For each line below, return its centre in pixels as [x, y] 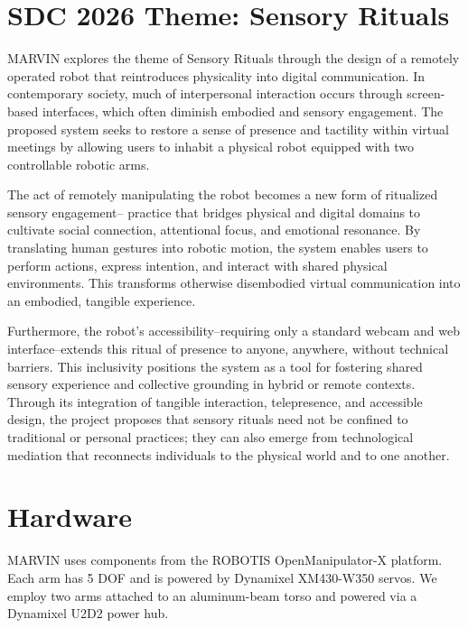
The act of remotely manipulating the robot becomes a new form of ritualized [223, 194]
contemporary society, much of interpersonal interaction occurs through [205, 93]
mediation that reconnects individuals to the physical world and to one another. [229, 454]
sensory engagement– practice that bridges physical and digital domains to [214, 212]
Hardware [70, 517]
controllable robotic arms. [79, 164]
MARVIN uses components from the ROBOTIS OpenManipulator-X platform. [225, 560]
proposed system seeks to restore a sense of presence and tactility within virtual [228, 129]
